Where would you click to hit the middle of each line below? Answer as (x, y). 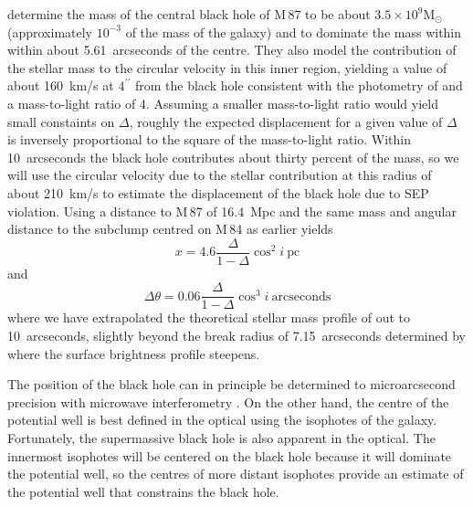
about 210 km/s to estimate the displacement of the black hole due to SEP (218, 192)
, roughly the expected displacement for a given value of (286, 121)
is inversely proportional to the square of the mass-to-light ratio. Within (209, 139)
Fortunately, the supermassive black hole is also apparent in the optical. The (221, 438)
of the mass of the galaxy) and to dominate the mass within (294, 32)
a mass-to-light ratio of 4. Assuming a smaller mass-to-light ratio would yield (223, 103)
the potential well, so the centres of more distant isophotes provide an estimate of (236, 474)
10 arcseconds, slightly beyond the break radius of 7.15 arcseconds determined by (236, 336)
